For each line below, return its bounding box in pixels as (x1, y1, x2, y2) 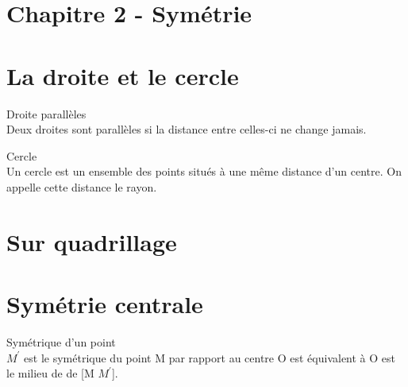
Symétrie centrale (6, 288, 203, 320)
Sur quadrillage (6, 225, 177, 257)
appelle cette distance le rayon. (6, 178, 157, 195)
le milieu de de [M (6, 365, 94, 381)
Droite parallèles (6, 105, 87, 122)
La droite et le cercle (6, 59, 239, 91)
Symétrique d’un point (6, 333, 116, 350)
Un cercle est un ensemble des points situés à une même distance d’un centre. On (6, 163, 402, 180)
